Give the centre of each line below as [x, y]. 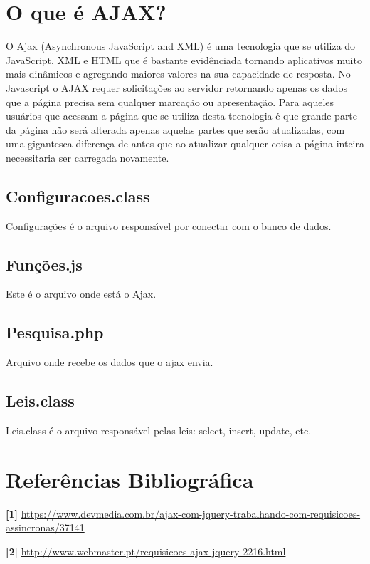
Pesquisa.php [55, 332]
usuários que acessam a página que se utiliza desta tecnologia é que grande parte [182, 116]
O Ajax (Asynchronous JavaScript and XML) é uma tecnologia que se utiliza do [181, 46]
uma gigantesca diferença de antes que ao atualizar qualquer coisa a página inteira [185, 143]
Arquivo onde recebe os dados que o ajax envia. [110, 362]
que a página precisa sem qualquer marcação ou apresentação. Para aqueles [170, 101]
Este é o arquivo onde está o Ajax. [81, 294]
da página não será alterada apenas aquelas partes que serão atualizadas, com [175, 129]
